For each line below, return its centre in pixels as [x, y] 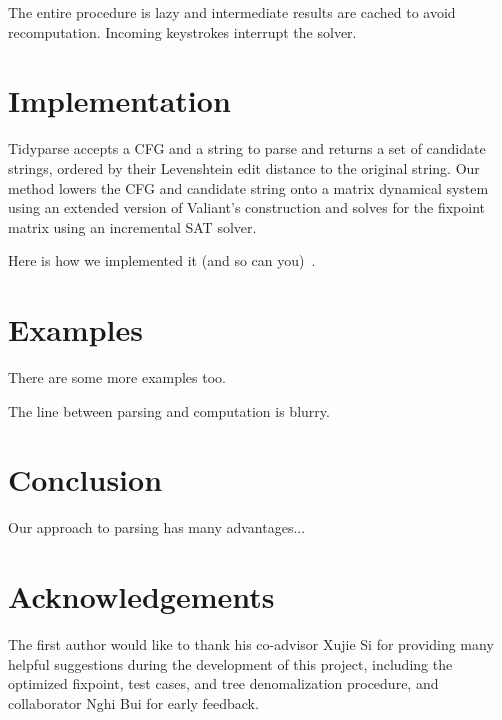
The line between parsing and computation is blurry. [169, 410]
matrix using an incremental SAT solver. [132, 226]
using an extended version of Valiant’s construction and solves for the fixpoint [247, 207]
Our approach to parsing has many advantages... [157, 527]
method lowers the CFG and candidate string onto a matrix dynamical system [248, 187]
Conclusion [85, 479]
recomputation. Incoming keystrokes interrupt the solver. [182, 31]
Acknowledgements [141, 596]
